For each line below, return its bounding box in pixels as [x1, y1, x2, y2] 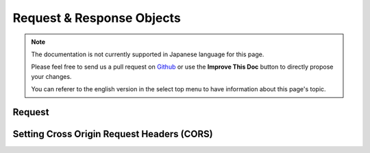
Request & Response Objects [12, 10, 181, 25]
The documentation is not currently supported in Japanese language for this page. [31, 50, 264, 58]
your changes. [31, 72, 72, 80]
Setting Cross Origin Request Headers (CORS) [12, 128, 213, 140]
